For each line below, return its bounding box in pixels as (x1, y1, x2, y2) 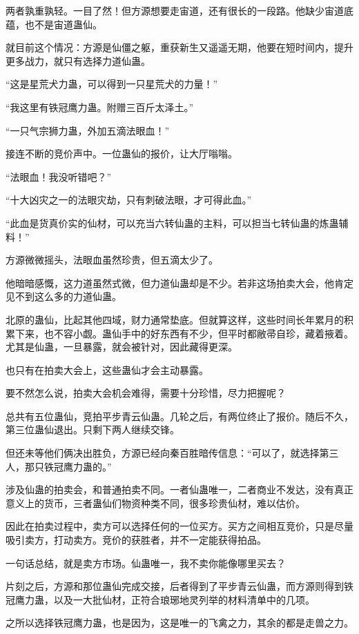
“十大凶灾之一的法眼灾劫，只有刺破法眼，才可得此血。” (6, 192, 252, 207)
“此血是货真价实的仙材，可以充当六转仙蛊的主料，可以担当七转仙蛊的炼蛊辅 (6, 215, 349, 230)
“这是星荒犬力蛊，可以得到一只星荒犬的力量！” (6, 77, 218, 91)
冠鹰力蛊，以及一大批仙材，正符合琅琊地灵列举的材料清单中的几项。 (6, 592, 315, 606)
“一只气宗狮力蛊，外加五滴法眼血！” (6, 123, 170, 137)
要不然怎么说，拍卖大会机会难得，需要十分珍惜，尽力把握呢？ (6, 386, 286, 400)
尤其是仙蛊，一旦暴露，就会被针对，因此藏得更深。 (6, 339, 237, 354)
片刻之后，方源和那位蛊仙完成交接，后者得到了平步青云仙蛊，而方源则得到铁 (6, 579, 353, 593)
